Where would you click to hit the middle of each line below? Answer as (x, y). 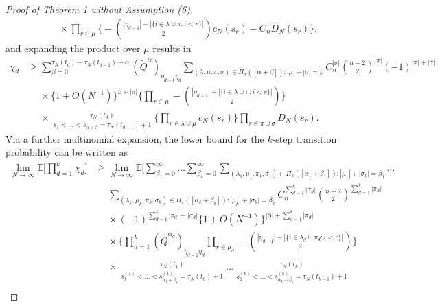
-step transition (304, 138)
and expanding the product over (73, 48)
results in (172, 48)
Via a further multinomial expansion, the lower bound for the (135, 138)
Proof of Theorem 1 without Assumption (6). (100, 9)
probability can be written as (67, 152)
